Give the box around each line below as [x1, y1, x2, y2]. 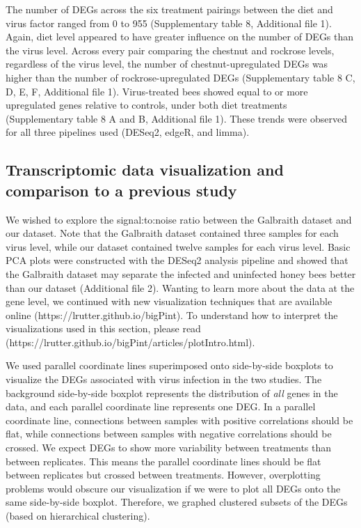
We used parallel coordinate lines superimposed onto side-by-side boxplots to [6, 358, 333, 373]
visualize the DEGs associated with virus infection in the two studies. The [6, 372, 322, 387]
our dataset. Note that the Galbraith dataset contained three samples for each [6, 226, 339, 240]
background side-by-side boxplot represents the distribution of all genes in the [6, 385, 338, 400]
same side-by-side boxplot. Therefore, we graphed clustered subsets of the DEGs [6, 495, 348, 509]
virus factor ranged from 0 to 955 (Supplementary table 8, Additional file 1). [6, 15, 332, 30]
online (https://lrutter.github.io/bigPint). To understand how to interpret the [6, 307, 338, 322]
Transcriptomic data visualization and [6, 159, 284, 180]
